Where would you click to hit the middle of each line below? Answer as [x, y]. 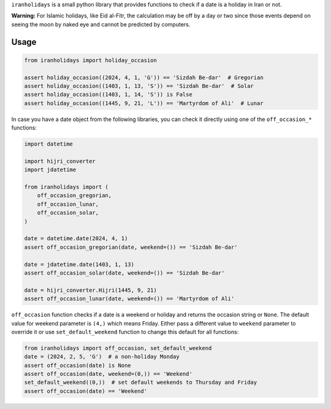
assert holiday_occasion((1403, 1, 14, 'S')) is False [108, 95]
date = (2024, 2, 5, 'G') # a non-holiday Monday [102, 357]
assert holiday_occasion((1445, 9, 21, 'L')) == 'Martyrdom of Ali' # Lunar [144, 103]
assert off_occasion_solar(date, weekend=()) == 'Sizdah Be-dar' [124, 273]
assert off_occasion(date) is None [78, 365]
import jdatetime [50, 170]
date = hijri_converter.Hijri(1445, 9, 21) [91, 290]
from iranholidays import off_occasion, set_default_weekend [118, 348]
